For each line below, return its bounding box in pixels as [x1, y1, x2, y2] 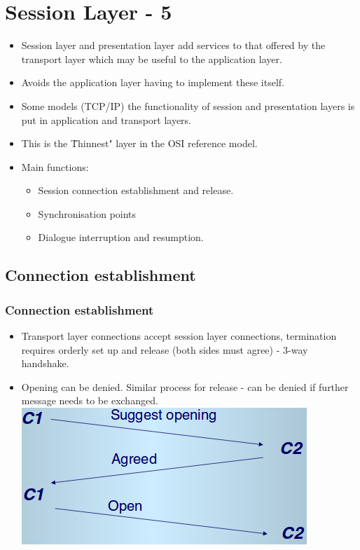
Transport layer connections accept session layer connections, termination [21, 329, 337, 343]
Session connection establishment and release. [38, 183, 234, 198]
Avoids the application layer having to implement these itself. [21, 75, 284, 90]
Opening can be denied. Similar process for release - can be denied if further [21, 379, 349, 394]
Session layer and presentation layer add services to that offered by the [21, 38, 326, 53]
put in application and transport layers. [21, 112, 192, 127]
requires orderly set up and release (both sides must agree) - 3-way [21, 342, 308, 357]
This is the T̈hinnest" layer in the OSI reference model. [21, 136, 258, 151]
